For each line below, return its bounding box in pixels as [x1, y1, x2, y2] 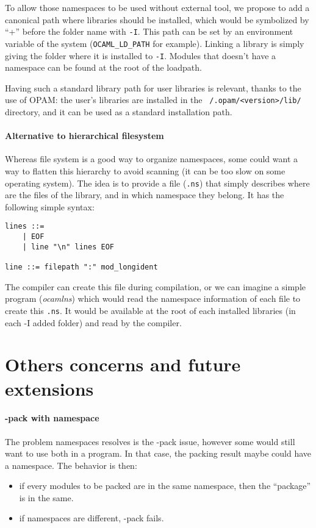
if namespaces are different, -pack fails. [19, 512, 164, 524]
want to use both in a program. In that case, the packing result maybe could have [5, 447, 311, 460]
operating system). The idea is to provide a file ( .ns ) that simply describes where [5, 176, 310, 189]
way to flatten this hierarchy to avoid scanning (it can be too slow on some [5, 164, 285, 177]
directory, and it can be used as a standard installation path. [5, 105, 232, 118]
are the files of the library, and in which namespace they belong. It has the [5, 188, 284, 201]
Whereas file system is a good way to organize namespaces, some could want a [5, 152, 298, 165]
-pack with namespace [5, 412, 99, 424]
